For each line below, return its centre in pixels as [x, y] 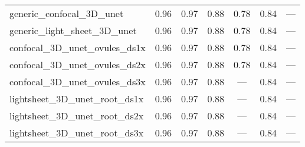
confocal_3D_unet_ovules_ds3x [78, 81]
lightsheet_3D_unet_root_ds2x [77, 116]
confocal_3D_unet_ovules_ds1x [78, 47]
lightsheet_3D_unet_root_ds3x [77, 133]
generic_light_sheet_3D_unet [73, 30]
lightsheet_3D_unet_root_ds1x [77, 98]
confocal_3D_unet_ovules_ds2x [78, 64]
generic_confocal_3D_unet [67, 13]
